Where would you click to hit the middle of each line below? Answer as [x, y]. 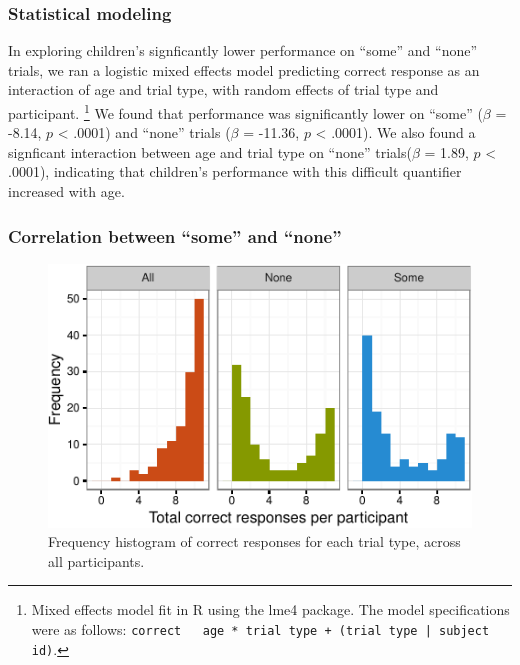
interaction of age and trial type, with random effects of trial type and [223, 89]
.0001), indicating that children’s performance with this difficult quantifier [235, 171]
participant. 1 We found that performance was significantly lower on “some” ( [245, 111]
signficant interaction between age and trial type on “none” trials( [210, 151]
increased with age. [66, 191]
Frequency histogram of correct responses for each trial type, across [254, 541]
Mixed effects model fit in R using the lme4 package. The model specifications [270, 609]
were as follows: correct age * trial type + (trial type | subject [260, 628]
